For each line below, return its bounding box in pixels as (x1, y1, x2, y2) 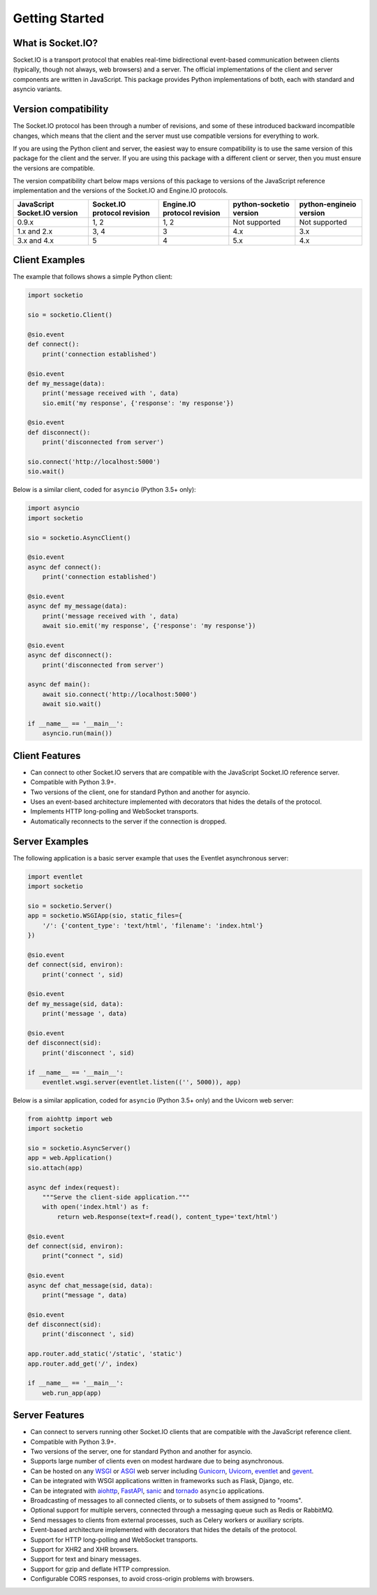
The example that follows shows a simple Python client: (13, 273, 173, 281)
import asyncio (27, 504, 80, 512)
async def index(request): (27, 1183, 120, 1191)
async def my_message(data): (27, 602, 128, 610)
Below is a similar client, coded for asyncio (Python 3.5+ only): (13, 485, 196, 494)
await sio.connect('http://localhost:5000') (42, 690, 198, 698)
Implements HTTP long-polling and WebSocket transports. (30, 807, 199, 816)
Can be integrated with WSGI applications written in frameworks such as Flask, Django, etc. (30, 1477, 295, 1485)
